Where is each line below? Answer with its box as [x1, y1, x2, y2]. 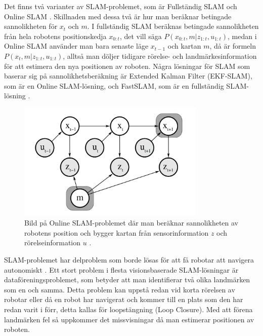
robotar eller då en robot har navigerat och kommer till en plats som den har [4, 294, 243, 305]
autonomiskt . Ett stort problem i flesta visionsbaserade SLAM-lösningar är [4, 264, 239, 275]
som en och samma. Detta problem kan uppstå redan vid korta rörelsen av [4, 284, 235, 294]
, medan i [228, 30, 257, 41]
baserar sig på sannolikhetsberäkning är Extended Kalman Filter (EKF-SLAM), [4, 70, 252, 81]
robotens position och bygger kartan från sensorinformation [24, 227, 209, 238]
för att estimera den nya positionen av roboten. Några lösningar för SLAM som [4, 60, 250, 71]
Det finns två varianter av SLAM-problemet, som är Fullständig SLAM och [4, 1, 237, 11]
